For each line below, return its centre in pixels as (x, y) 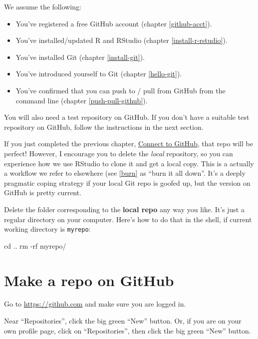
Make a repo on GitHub (89, 280)
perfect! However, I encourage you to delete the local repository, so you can (119, 153)
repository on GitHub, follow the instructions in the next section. (104, 127)
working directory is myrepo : (47, 229)
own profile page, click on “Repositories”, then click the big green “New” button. (128, 330)
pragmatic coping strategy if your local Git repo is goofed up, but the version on (127, 182)
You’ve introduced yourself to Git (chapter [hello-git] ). (99, 74)
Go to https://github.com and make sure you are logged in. (95, 304)
